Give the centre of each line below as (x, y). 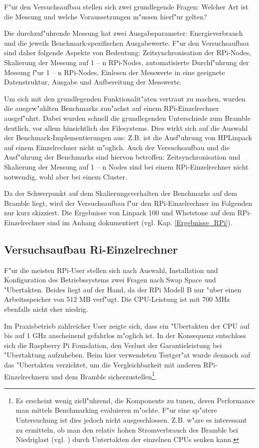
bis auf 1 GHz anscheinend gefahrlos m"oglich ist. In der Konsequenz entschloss (125, 335)
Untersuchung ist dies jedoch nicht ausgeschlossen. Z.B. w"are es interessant (131, 420)
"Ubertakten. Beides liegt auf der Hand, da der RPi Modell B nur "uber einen (123, 289)
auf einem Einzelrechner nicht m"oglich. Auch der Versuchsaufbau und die (117, 147)
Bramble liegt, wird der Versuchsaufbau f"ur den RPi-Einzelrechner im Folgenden (128, 203)
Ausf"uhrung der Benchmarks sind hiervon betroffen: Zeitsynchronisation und (122, 157)
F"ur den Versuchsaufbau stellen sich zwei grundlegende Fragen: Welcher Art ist (126, 6)
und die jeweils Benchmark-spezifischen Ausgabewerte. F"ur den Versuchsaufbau (127, 43)
